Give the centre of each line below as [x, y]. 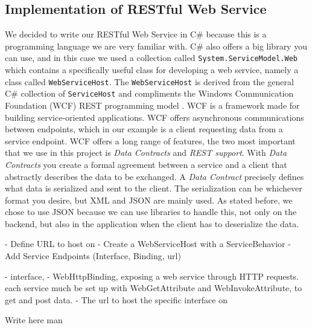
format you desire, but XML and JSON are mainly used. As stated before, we [149, 200]
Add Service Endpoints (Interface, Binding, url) [93, 256]
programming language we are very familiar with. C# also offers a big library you [156, 46]
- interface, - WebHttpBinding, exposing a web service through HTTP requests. [152, 276]
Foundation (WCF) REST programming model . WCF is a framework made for [152, 105]
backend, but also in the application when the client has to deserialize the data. [152, 223]
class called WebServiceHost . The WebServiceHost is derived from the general [149, 81]
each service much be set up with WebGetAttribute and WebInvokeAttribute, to [154, 288]
